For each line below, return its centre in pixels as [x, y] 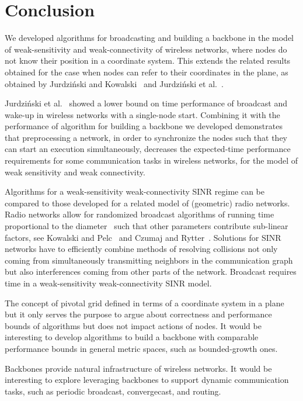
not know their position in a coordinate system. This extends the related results [148, 61]
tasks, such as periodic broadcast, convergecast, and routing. [113, 391]
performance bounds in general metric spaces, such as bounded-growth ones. [141, 348]
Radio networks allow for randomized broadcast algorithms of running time [140, 214]
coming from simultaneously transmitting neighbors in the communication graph [149, 260]
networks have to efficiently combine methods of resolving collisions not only [141, 249]
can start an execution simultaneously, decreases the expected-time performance [148, 149]
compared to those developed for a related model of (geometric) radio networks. [147, 203]
